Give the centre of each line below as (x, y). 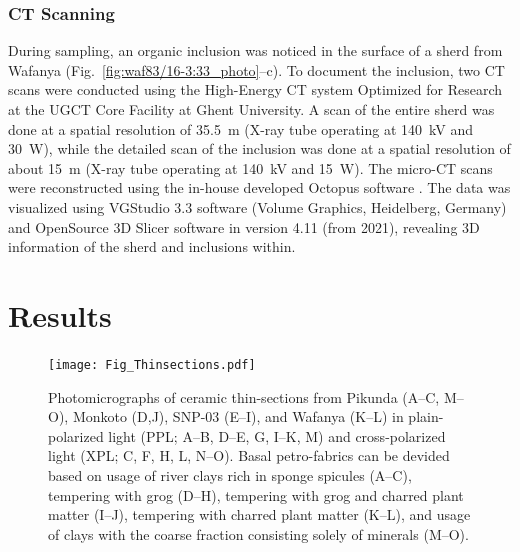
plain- (426, 416)
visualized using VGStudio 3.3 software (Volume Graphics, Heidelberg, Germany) (257, 206)
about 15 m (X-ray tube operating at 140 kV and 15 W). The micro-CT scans (250, 167)
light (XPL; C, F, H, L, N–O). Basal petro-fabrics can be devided (249, 455)
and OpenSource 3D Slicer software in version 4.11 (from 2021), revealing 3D (244, 226)
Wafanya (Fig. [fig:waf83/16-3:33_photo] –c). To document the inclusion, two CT (256, 69)
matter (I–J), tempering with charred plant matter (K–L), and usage (259, 514)
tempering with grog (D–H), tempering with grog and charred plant (256, 494)
